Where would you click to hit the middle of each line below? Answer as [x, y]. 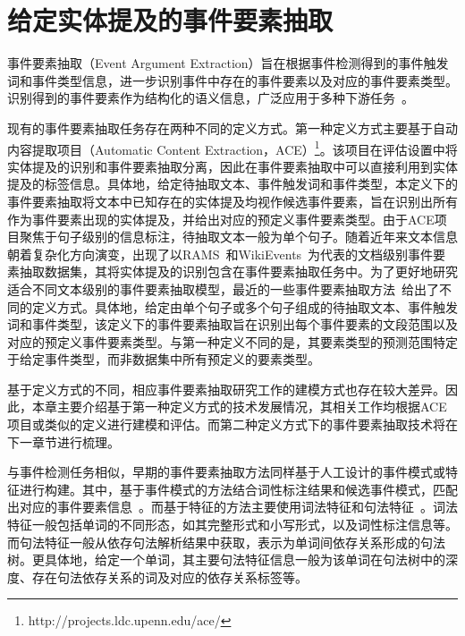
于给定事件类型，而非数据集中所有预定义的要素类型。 [164, 359]
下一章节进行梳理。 [63, 441]
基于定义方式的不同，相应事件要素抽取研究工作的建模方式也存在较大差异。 [226, 389]
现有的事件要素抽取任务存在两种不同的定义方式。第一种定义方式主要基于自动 [232, 127]
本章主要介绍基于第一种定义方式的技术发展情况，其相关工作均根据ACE [239, 407]
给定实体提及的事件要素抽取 [170, 20]
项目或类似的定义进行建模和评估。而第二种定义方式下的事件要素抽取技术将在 [232, 424]
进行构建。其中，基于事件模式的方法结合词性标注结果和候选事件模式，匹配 [238, 489]
